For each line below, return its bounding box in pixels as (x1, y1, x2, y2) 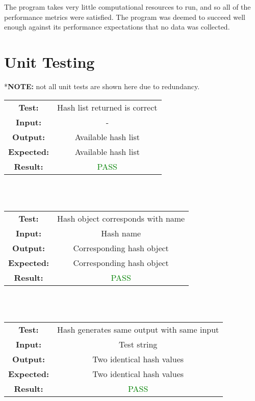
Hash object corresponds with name (57, 212, 185, 224)
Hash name (101, 227, 141, 239)
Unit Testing (4, 51, 95, 72)
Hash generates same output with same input (57, 323, 219, 335)
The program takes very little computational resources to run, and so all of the (4, 2, 251, 12)
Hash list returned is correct (57, 101, 158, 113)
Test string (119, 338, 158, 350)
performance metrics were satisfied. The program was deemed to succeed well (4, 11, 246, 22)
